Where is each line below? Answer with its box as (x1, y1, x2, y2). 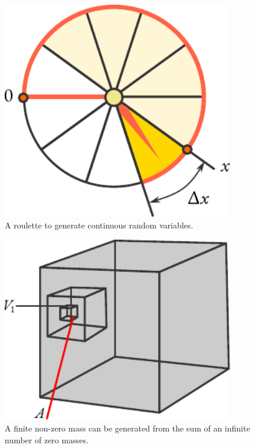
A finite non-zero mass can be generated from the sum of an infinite (5, 422, 250, 434)
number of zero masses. (5, 433, 89, 446)
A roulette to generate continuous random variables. (5, 219, 194, 231)
